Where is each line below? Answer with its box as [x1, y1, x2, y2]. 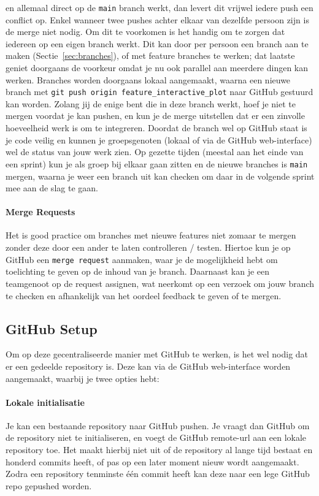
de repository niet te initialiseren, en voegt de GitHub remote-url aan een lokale [6, 431, 307, 444]
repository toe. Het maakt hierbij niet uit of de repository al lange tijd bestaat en [6, 443, 313, 456]
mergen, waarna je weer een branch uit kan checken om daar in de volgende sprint [6, 169, 315, 182]
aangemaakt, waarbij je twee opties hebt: [6, 372, 159, 384]
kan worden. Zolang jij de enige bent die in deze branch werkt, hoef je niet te [6, 97, 296, 110]
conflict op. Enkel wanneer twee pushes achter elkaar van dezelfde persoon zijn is [6, 13, 309, 26]
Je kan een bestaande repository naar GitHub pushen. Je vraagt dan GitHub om [6, 419, 310, 432]
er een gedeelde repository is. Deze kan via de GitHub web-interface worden [6, 359, 291, 372]
